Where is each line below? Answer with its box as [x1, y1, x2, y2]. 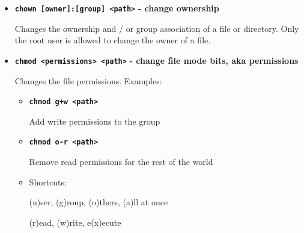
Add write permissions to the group [29, 114, 160, 127]
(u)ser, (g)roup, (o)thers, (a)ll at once [29, 196, 168, 208]
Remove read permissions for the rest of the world [29, 155, 213, 167]
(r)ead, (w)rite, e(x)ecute [29, 216, 121, 228]
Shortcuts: [29, 175, 67, 188]
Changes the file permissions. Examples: [14, 74, 162, 87]
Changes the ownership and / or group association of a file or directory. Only [14, 22, 299, 34]
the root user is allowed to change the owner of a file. [14, 34, 211, 46]
